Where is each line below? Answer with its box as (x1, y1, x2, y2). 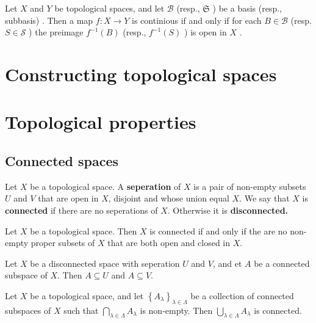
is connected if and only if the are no (149, 224, 287, 237)
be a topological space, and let (30, 289, 144, 302)
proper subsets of (31, 236, 95, 249)
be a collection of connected (190, 289, 294, 302)
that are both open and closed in (107, 236, 231, 249)
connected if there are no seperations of (5, 203, 158, 216)
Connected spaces (5, 151, 119, 170)
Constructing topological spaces (5, 61, 277, 86)
